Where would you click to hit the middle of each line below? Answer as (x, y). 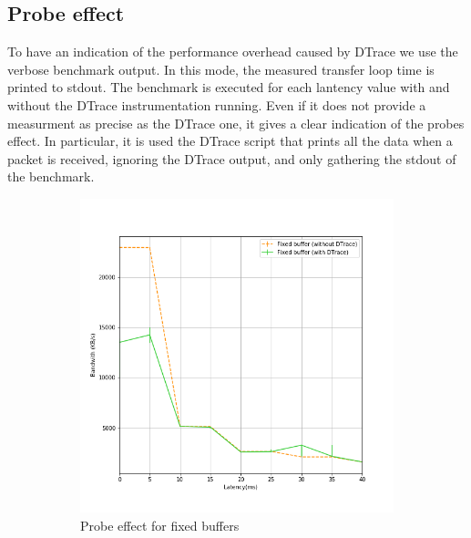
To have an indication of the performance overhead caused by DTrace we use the (233, 52)
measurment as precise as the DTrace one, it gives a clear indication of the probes (236, 123)
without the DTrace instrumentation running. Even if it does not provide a (217, 104)
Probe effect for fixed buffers (160, 525)
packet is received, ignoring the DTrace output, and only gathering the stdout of (232, 158)
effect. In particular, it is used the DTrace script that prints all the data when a (230, 141)
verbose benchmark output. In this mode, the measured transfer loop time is (221, 69)
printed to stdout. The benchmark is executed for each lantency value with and (229, 87)
